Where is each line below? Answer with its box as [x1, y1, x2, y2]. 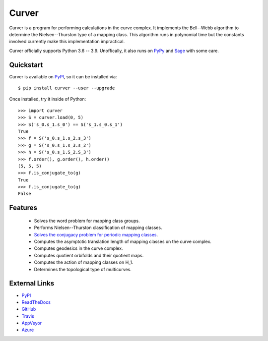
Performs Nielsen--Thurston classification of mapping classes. [34, 225, 162, 230]
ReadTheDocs [21, 299, 51, 305]
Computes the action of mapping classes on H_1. [34, 259, 134, 265]
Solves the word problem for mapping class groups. [34, 218, 140, 224]
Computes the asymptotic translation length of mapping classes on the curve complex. [34, 238, 212, 245]
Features [9, 204, 37, 212]
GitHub [21, 306, 36, 312]
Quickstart [9, 60, 43, 69]
